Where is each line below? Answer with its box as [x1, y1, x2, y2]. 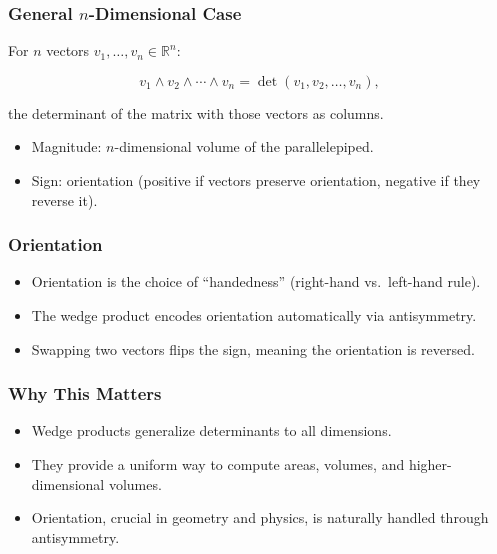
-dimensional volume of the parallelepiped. [114, 136, 374, 157]
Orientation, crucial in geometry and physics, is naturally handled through [31, 507, 489, 528]
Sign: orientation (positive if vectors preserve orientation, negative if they [31, 170, 481, 190]
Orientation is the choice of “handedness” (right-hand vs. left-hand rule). [31, 271, 481, 292]
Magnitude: [31, 136, 102, 157]
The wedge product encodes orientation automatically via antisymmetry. [31, 305, 477, 325]
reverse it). [31, 189, 98, 210]
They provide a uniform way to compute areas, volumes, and [31, 454, 405, 474]
